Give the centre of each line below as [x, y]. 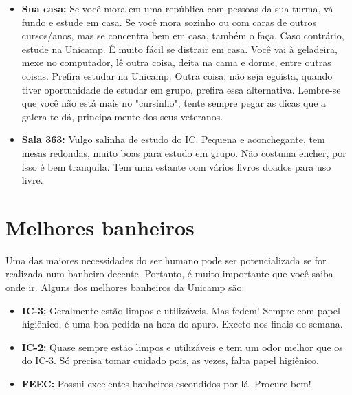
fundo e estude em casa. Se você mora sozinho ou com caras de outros [169, 22]
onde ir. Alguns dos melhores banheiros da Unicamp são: [125, 287]
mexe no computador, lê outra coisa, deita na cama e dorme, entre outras [176, 62]
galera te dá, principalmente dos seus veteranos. [122, 116]
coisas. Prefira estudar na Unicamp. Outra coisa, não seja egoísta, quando [177, 75]
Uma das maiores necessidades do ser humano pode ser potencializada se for [166, 260]
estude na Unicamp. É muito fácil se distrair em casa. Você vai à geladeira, [179, 49]
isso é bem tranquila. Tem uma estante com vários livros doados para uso [176, 166]
